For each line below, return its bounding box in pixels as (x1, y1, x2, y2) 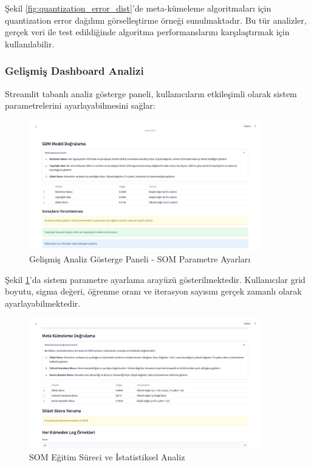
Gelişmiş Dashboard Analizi (5, 63, 144, 78)
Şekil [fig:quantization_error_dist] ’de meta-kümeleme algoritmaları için (5, 2, 272, 14)
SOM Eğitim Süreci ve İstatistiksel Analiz (29, 450, 185, 463)
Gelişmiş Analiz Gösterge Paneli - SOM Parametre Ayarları (29, 253, 251, 265)
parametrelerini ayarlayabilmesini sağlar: (5, 99, 155, 112)
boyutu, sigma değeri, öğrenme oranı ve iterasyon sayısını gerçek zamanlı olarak (5, 285, 302, 298)
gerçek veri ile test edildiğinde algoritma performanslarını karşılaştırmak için (5, 26, 290, 38)
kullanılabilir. (5, 37, 55, 50)
